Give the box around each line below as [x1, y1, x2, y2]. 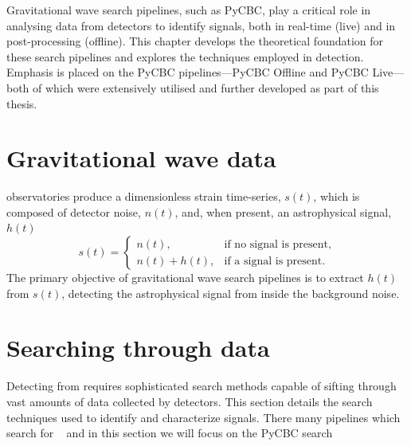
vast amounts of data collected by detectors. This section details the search [6, 393, 373, 409]
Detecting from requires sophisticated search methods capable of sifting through [6, 378, 397, 394]
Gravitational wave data [6, 142, 276, 174]
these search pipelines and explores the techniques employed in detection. [6, 48, 364, 65]
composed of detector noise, [6, 203, 141, 220]
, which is [313, 188, 360, 205]
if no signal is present [224, 238, 329, 250]
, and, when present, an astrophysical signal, [174, 203, 392, 220]
